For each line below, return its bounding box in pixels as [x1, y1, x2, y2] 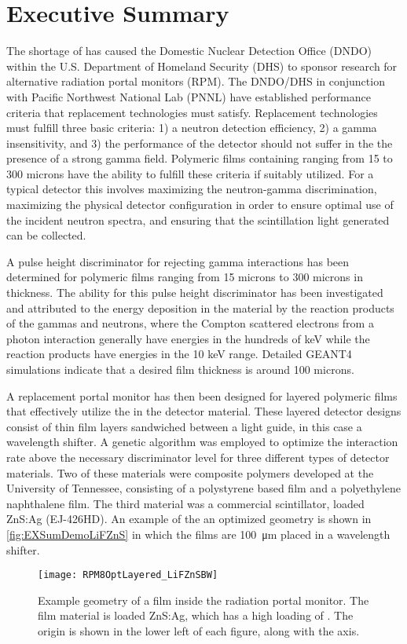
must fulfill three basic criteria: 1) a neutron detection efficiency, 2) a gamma [6, 119, 377, 136]
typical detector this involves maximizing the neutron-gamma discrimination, [6, 181, 377, 197]
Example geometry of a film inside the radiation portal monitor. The [38, 591, 369, 608]
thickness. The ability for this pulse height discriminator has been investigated [6, 284, 383, 301]
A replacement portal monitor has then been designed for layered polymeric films [6, 387, 398, 404]
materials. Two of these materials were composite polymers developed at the [6, 464, 374, 481]
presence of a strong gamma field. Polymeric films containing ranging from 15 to [6, 150, 393, 166]
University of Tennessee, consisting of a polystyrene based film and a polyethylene [6, 480, 401, 496]
